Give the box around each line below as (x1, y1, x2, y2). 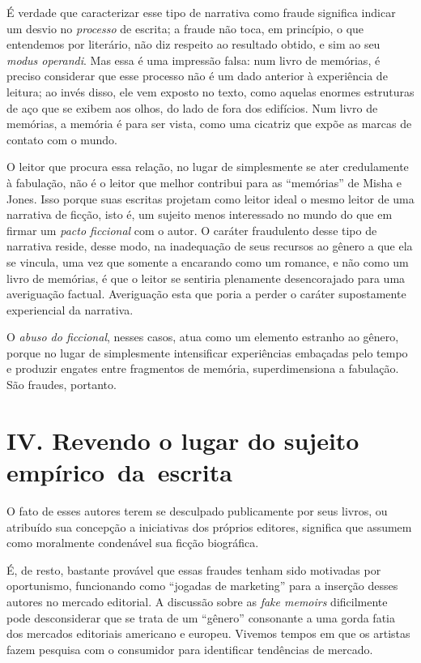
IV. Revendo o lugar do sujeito (6, 423, 359, 456)
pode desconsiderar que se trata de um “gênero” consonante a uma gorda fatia (6, 609, 395, 626)
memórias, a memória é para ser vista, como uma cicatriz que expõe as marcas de (6, 115, 412, 132)
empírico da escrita (6, 456, 232, 489)
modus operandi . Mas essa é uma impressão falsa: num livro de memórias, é (6, 51, 381, 68)
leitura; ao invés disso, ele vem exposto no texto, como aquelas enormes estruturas (6, 83, 415, 100)
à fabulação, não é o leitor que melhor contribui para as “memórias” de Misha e (6, 173, 402, 190)
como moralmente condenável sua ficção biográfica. (6, 534, 259, 551)
